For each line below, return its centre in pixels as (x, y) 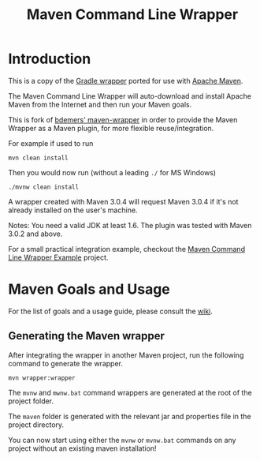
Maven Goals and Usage (89, 289)
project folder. (31, 401)
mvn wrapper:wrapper (42, 378)
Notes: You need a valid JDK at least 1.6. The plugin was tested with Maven (130, 225)
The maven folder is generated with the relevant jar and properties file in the (130, 416)
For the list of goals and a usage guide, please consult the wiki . (110, 311)
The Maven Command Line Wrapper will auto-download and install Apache (130, 96)
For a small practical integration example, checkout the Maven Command (127, 249)
